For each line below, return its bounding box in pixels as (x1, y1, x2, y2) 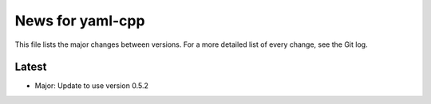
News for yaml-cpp (14, 12, 145, 29)
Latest (14, 60, 47, 74)
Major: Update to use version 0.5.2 (34, 81, 149, 91)
